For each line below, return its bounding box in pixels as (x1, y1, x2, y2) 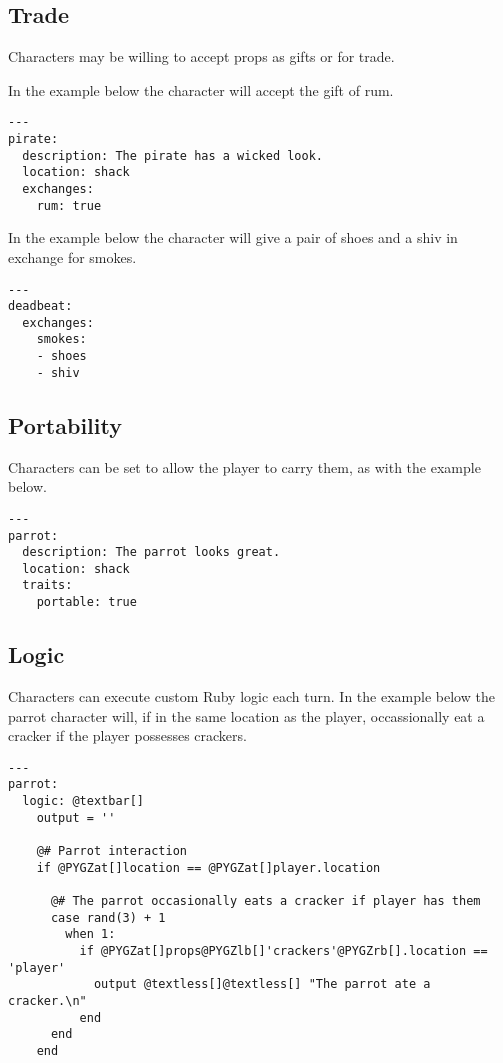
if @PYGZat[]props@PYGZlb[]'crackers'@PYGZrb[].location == (79, 943, 488, 958)
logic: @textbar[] (22, 794, 145, 809)
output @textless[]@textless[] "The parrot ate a (93, 977, 431, 992)
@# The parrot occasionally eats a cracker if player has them (50, 894, 481, 909)
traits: (22, 578, 73, 593)
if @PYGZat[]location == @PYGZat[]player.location (36, 860, 381, 875)
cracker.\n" (8, 993, 87, 1008)
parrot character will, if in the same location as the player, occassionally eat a (8, 705, 485, 726)
